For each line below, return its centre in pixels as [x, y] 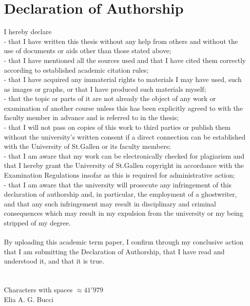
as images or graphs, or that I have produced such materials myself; [105, 89]
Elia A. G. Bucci [29, 299]
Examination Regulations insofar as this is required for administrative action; [119, 175]
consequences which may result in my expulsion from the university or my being [124, 213]
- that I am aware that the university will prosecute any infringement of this [118, 184]
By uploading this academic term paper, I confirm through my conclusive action [124, 242]
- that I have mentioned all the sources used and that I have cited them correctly [125, 60]
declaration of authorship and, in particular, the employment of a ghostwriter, [121, 194]
